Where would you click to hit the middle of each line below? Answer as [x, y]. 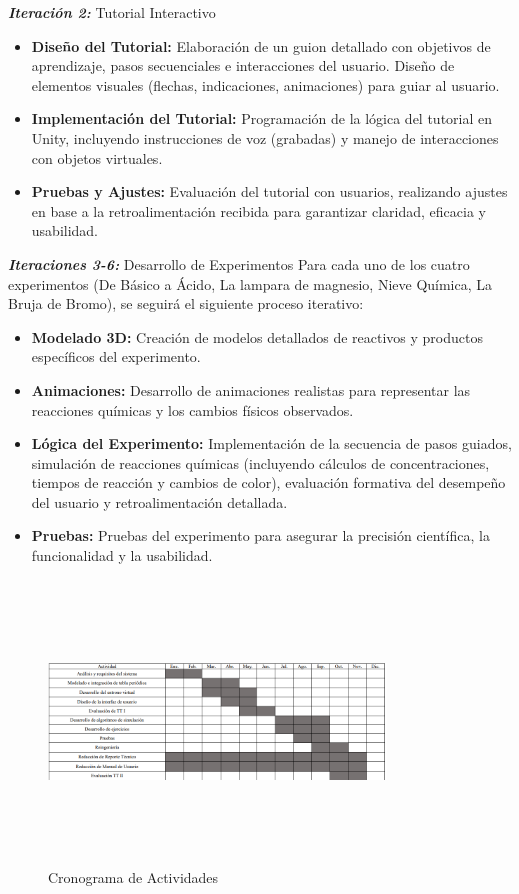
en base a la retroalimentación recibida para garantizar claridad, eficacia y [258, 210]
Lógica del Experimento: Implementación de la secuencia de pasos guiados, [271, 443]
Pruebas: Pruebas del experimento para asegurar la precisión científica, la [260, 535]
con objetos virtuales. [97, 157]
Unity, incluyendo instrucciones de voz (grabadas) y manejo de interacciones [265, 137]
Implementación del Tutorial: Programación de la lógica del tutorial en [262, 118]
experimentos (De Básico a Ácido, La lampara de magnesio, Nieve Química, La [250, 283]
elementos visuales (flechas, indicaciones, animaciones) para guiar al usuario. [265, 84]
